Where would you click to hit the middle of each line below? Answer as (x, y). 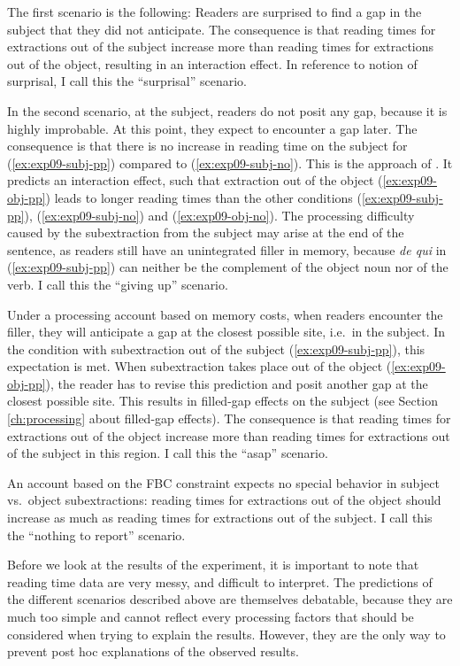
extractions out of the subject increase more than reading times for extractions (221, 46)
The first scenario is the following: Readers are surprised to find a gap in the (215, 12)
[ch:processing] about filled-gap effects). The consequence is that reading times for (229, 418)
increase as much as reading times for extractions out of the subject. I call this (220, 518)
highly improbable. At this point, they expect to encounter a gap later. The (212, 128)
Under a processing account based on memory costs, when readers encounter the (225, 314)
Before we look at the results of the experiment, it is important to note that (213, 565)
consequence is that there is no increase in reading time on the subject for (207, 146)
